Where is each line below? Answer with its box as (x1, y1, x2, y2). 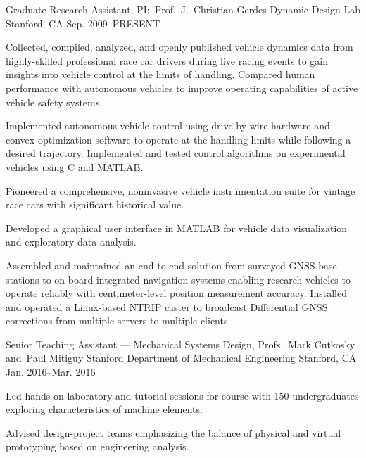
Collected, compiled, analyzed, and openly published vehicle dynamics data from (6, 39, 353, 54)
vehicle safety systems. (6, 94, 103, 109)
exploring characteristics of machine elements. (6, 402, 203, 416)
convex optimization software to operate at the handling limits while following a (6, 132, 351, 146)
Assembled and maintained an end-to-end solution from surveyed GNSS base (6, 257, 337, 272)
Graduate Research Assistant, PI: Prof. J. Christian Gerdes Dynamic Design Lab (6, 2, 360, 16)
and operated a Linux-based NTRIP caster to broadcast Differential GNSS (6, 299, 328, 314)
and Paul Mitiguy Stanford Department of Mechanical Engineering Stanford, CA (6, 350, 357, 365)
